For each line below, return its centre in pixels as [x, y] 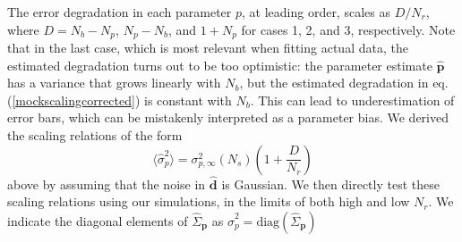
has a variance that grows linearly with [114, 83]
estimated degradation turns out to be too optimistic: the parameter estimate [220, 65]
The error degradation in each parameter [120, 12]
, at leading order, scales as [316, 12]
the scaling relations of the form [95, 135]
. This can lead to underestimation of [352, 100]
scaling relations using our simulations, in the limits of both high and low [209, 201]
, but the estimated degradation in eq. [344, 83]
